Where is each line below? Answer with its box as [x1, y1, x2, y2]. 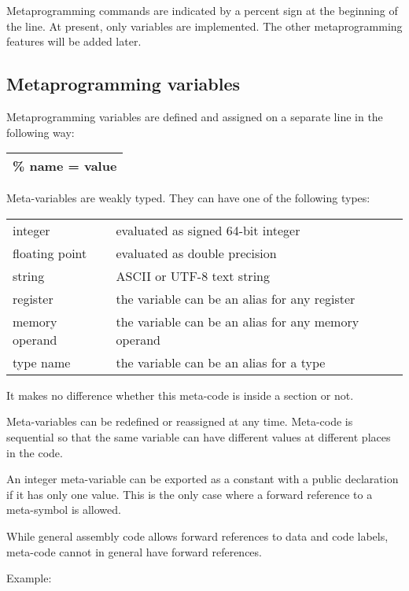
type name [13, 353, 71, 371]
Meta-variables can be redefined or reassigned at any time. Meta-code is [6, 413, 353, 430]
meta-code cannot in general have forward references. [6, 543, 262, 560]
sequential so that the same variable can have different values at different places [6, 428, 391, 445]
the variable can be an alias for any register [116, 289, 356, 308]
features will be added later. [6, 33, 142, 50]
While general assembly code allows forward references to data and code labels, [6, 527, 389, 544]
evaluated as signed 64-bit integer [116, 220, 300, 239]
